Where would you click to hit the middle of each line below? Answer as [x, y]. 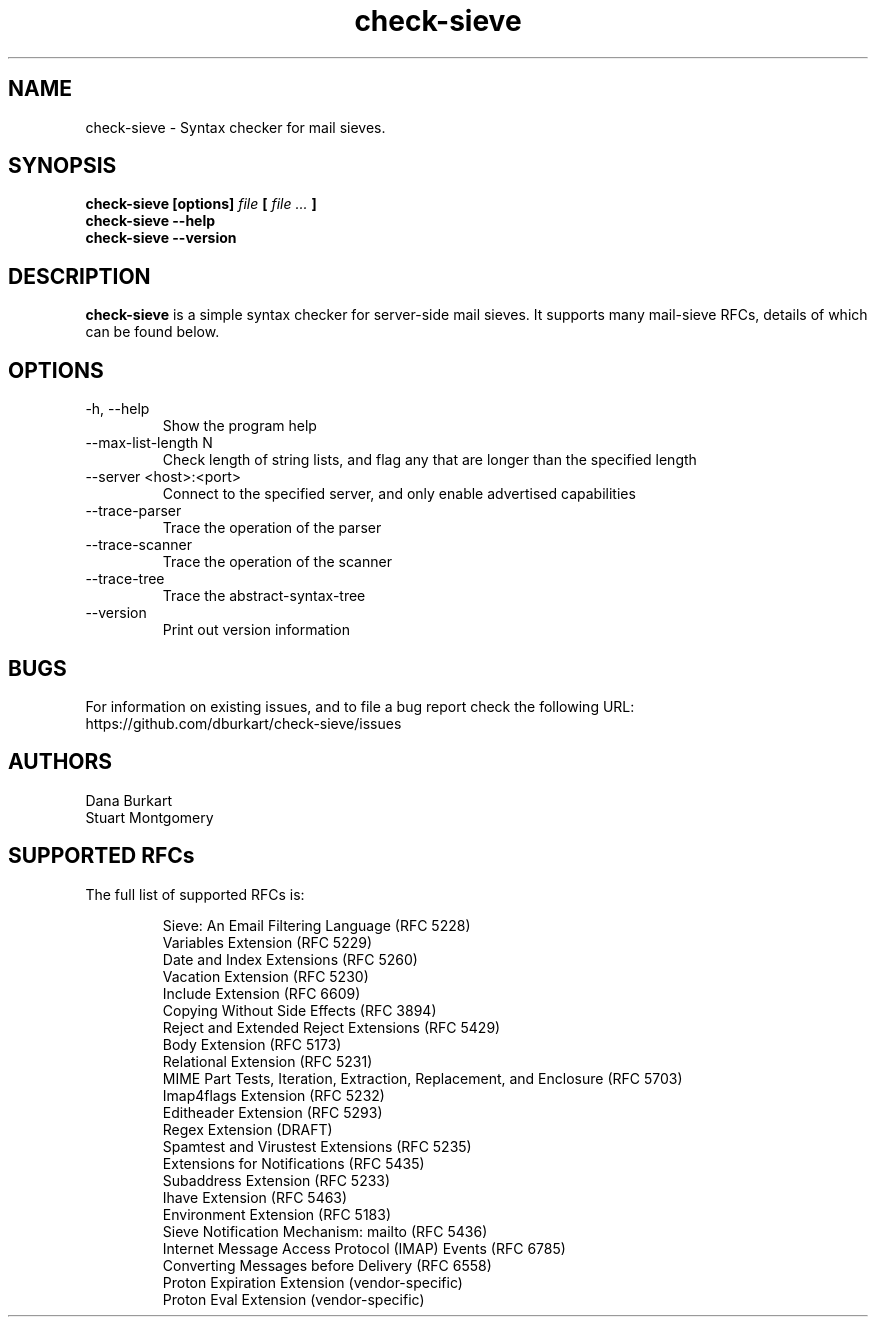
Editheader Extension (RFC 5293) [272, 1112]
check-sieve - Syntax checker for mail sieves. [235, 127]
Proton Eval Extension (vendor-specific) [293, 1299]
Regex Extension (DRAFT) [247, 1129]
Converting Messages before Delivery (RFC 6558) [327, 1265]
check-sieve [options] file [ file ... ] [201, 204]
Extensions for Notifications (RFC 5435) [293, 1163]
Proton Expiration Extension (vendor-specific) [312, 1282]
